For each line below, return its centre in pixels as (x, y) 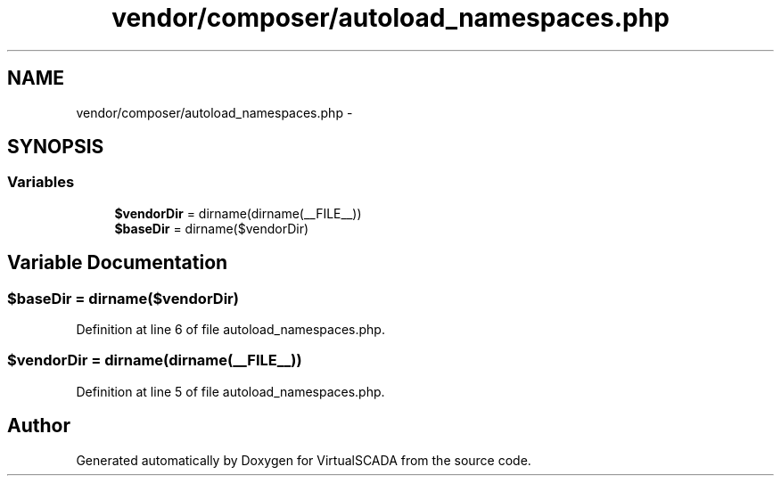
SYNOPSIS (56, 147)
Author (39, 426)
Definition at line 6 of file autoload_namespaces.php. (230, 330)
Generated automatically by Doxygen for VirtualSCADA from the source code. (304, 460)
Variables (41, 182)
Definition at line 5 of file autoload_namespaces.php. (230, 391)
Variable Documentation (118, 263)
